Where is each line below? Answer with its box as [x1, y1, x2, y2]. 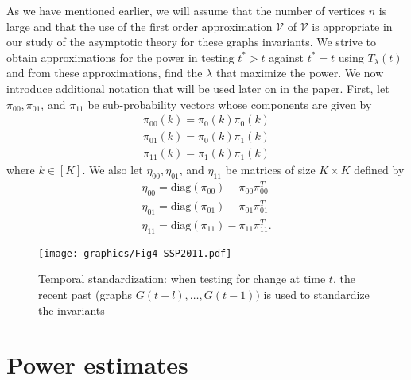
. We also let [82, 161, 143, 178]
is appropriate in [312, 17, 393, 34]
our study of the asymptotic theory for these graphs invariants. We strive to [6, 33, 377, 50]
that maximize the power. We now [215, 64, 384, 81]
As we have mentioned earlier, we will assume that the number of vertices [6, 2, 366, 18]
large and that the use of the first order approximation [6, 17, 273, 34]
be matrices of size [225, 161, 316, 178]
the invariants [38, 301, 105, 318]
